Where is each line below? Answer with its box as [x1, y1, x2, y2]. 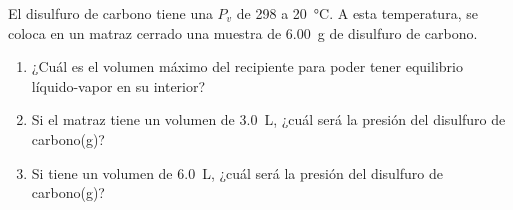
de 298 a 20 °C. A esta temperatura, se [236, 3, 478, 23]
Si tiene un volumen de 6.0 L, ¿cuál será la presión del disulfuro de [31, 162, 444, 183]
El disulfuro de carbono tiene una [8, 3, 213, 23]
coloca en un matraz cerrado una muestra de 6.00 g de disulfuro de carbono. [8, 22, 478, 43]
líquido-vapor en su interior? [31, 75, 206, 96]
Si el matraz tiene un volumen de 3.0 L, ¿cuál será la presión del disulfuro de [31, 109, 506, 130]
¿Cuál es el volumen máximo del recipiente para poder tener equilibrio [31, 56, 463, 77]
